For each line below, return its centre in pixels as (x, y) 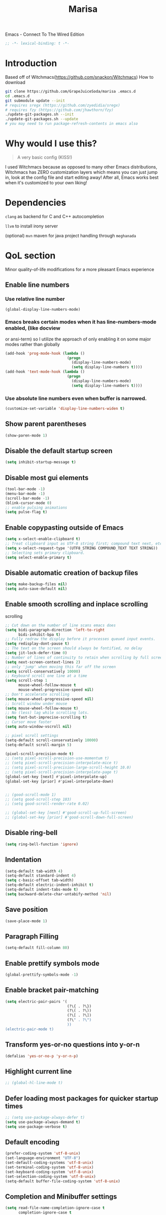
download (15, 82)
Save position (27, 910)
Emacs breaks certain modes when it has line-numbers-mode (81, 322)
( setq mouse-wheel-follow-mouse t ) (42, 708)
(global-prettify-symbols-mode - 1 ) (42, 975)
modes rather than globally (33, 344)
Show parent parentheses (46, 424)
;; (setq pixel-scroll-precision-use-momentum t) (57, 758)
